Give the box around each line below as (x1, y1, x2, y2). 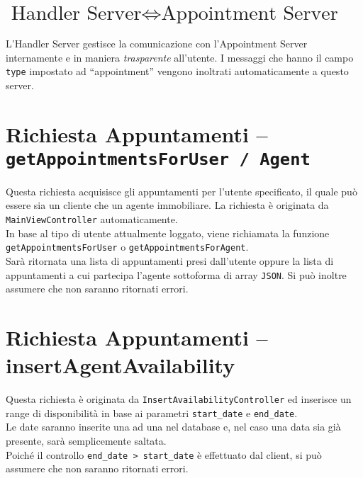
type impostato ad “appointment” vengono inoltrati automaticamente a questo (6, 64, 349, 79)
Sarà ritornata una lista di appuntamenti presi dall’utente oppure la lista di (6, 253, 334, 268)
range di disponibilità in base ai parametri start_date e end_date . (6, 405, 298, 420)
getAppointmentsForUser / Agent (6, 149, 311, 169)
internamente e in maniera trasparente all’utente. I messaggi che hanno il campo (6, 50, 354, 64)
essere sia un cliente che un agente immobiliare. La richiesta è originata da (6, 198, 329, 212)
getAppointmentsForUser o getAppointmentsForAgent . (6, 239, 249, 254)
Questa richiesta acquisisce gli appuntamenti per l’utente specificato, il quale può (6, 183, 357, 198)
